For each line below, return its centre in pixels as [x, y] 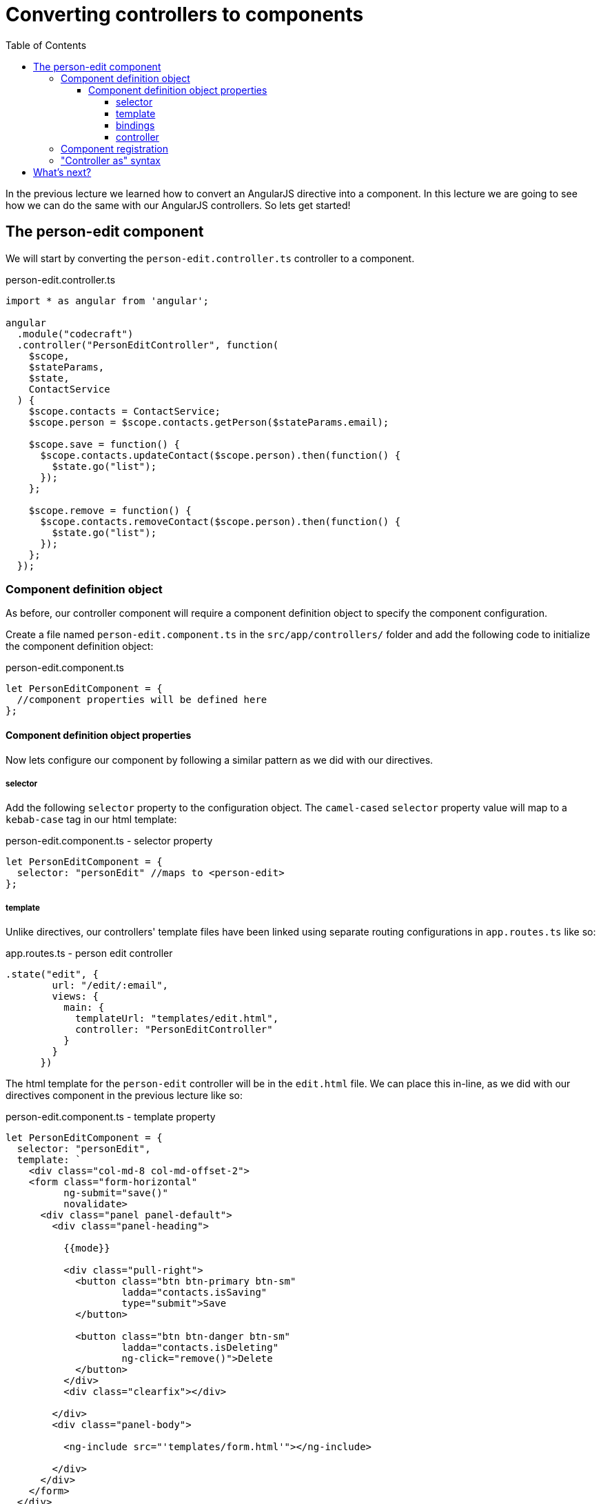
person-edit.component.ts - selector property [109, 841]
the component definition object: [80, 646]
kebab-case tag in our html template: [91, 820]
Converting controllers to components [185, 14]
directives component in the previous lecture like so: [124, 1096]
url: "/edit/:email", [110, 986]
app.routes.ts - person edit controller [89, 953]
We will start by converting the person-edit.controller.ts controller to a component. [210, 258]
